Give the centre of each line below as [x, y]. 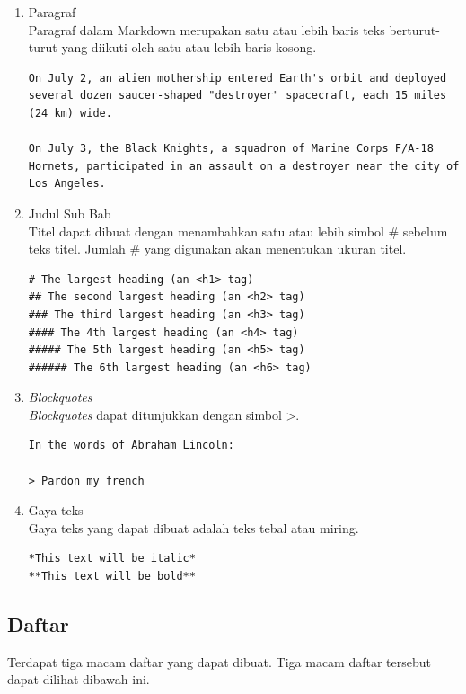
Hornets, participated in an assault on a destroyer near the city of [244, 166]
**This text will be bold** [112, 577]
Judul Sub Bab [70, 213]
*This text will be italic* [112, 559]
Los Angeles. [67, 184]
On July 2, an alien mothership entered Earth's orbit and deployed [237, 78]
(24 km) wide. [70, 113]
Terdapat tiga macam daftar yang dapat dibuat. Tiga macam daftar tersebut [219, 661]
